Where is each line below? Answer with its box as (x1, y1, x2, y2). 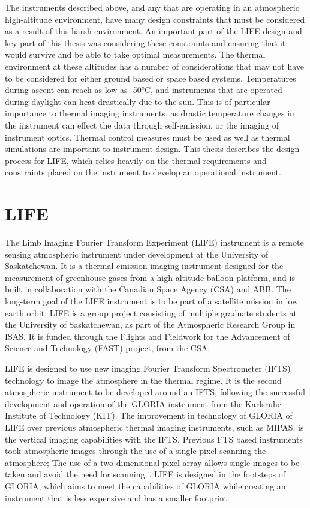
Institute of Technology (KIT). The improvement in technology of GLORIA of (5, 409, 293, 422)
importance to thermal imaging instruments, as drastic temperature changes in (5, 107, 294, 119)
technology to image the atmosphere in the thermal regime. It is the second (5, 373, 282, 386)
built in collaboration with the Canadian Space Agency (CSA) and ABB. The (5, 283, 291, 295)
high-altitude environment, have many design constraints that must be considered (5, 13, 305, 25)
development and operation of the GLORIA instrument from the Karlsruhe (5, 397, 281, 410)
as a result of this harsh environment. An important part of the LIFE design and (5, 25, 302, 37)
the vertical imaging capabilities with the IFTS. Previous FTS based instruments (5, 432, 303, 445)
